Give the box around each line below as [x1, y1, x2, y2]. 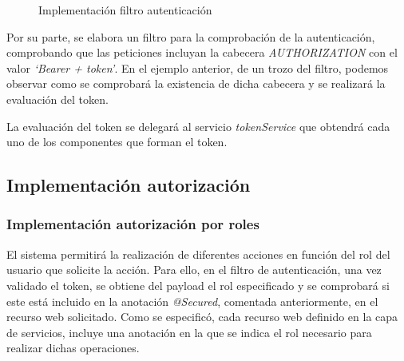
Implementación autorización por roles [6, 214, 259, 234]
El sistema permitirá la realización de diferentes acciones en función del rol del [6, 245, 390, 262]
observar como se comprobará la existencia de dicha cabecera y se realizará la [6, 75, 386, 92]
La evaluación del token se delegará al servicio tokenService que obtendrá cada [6, 117, 390, 134]
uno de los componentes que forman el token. [6, 133, 228, 150]
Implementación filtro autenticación [38, 2, 212, 18]
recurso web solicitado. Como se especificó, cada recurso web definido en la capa [6, 308, 398, 325]
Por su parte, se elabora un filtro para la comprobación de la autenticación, [6, 28, 375, 45]
